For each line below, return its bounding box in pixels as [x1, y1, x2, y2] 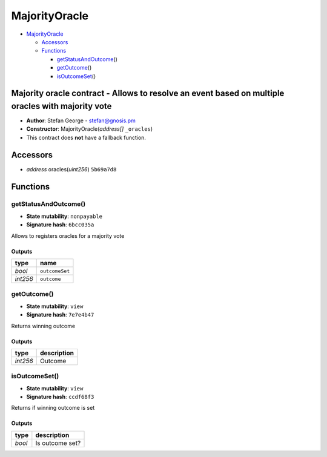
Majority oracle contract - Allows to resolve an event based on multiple [11, 88, 285, 99]
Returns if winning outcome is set [11, 404, 95, 412]
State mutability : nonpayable [26, 212, 103, 220]
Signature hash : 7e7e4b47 [26, 311, 94, 318]
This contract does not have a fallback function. [26, 134, 147, 141]
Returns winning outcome [11, 322, 76, 329]
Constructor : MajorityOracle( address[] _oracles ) [26, 125, 153, 133]
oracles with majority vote [11, 100, 112, 111]
